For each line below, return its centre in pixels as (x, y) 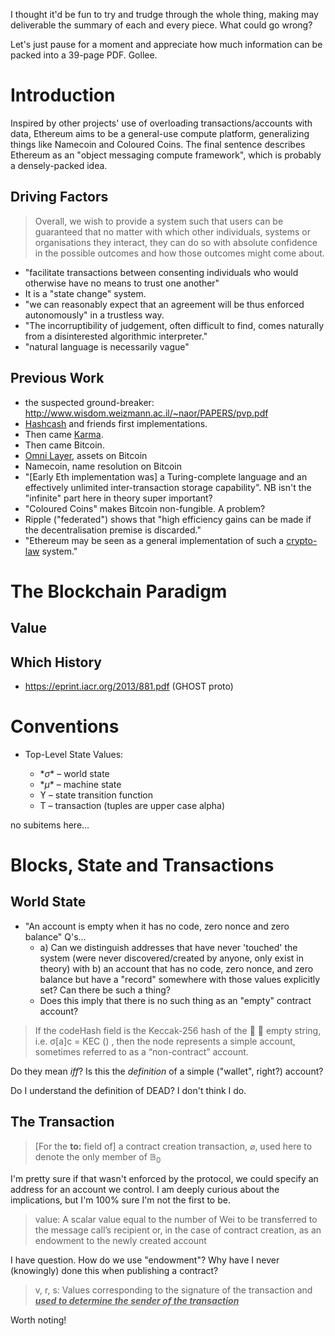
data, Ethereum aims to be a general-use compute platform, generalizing (160, 133)
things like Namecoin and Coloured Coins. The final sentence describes (158, 144)
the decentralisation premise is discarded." (113, 530)
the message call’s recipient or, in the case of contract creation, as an (178, 1230)
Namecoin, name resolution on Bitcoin (103, 466)
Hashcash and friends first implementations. (116, 423)
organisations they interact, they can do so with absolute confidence (176, 242)
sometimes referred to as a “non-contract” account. (141, 1051)
